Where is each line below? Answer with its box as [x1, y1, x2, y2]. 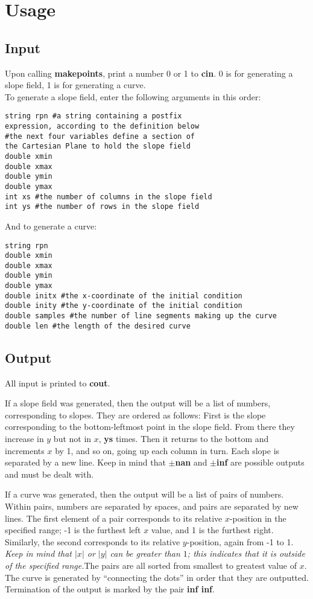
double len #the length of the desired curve [5, 321, 191, 330]
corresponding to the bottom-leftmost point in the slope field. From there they [5, 420, 295, 433]
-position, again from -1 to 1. [186, 535, 294, 548]
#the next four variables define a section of [5, 132, 195, 141]
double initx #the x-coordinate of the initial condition [5, 291, 242, 300]
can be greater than [110, 547, 180, 560]
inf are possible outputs [217, 456, 305, 469]
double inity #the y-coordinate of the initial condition [5, 301, 242, 310]
